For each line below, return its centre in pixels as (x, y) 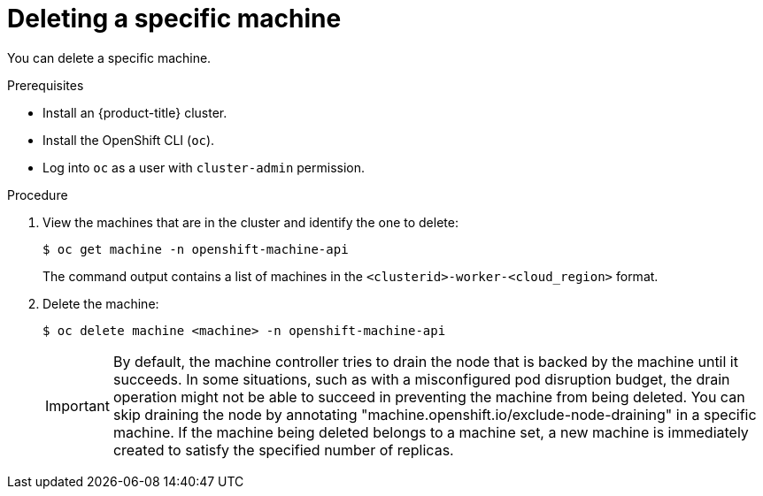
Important (77, 405)
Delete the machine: (101, 303)
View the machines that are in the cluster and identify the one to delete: (250, 222)
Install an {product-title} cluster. (135, 112)
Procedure (38, 195)
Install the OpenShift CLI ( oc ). (129, 140)
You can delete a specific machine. (109, 57)
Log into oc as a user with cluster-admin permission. (204, 167)
